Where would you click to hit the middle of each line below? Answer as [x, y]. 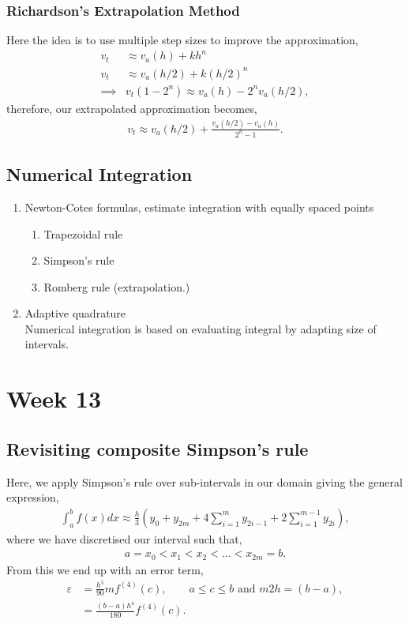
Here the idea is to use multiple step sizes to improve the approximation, [182, 40]
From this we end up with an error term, [105, 569]
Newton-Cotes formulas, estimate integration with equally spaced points [199, 207]
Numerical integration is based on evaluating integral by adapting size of [201, 328]
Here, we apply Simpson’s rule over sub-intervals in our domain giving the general [204, 481]
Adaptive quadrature [75, 313]
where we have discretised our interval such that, [124, 538]
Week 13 [54, 398]
